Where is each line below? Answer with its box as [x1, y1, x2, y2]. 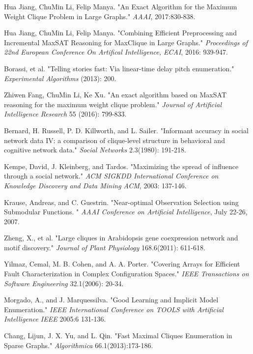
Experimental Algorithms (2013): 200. [4, 73, 116, 83]
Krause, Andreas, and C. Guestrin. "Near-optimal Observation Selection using [4, 197, 239, 207]
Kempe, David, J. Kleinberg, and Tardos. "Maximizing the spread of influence [4, 161, 239, 171]
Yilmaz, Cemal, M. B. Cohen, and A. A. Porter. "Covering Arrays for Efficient [4, 259, 240, 269]
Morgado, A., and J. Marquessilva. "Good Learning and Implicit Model [4, 295, 219, 305]
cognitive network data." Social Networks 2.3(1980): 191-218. [4, 145, 186, 155]
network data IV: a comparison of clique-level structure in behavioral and [4, 135, 225, 145]
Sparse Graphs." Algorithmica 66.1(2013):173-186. [4, 340, 153, 350]
